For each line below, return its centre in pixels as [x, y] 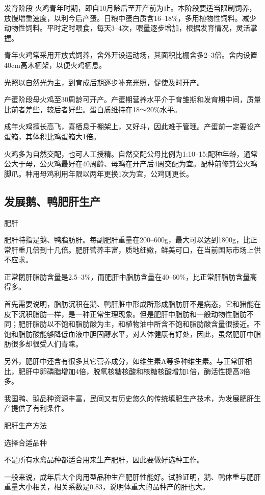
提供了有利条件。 [39, 408]
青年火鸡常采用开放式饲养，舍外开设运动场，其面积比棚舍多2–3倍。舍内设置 [131, 55]
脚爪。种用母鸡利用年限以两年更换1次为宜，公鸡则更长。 [99, 173]
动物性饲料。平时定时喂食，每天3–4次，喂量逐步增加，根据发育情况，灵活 [127, 28]
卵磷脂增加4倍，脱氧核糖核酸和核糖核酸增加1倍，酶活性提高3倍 [145, 371]
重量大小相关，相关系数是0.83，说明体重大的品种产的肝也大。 [107, 487]
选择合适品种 [25, 442]
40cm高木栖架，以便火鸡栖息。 [55, 65]
